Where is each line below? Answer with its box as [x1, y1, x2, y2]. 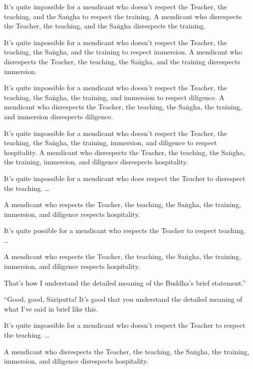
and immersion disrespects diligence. [4, 111, 113, 121]
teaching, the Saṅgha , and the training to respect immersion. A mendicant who [4, 47, 242, 57]
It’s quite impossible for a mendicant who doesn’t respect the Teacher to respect [4, 320, 246, 330]
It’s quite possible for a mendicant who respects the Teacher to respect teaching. [4, 225, 246, 236]
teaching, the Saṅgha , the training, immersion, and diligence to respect [4, 137, 217, 148]
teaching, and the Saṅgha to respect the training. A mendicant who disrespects [4, 11, 242, 21]
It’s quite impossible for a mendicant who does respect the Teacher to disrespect [4, 173, 246, 183]
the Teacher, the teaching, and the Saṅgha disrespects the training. [4, 21, 206, 31]
